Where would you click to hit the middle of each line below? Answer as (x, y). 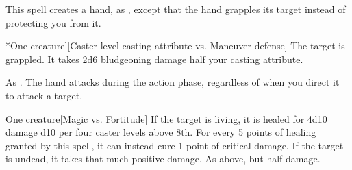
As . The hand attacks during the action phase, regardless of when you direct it (173, 82)
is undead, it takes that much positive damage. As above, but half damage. (163, 159)
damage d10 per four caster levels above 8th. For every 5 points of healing (161, 132)
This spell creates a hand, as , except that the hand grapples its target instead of (176, 9)
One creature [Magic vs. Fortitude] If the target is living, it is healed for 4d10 (166, 118)
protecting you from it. (53, 22)
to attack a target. (44, 95)
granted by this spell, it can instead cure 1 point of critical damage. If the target (175, 145)
